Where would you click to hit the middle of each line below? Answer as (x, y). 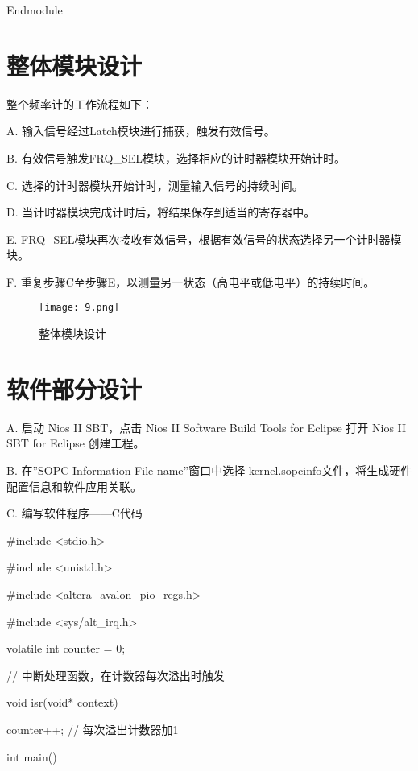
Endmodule (35, 10)
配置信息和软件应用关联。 (74, 486)
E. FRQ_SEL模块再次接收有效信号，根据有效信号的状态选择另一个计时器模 (204, 239)
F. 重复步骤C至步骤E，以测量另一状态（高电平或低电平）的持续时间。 (191, 281)
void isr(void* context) (62, 702)
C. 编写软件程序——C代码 (74, 513)
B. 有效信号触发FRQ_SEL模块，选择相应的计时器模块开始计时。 (176, 157)
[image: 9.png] (79, 308)
